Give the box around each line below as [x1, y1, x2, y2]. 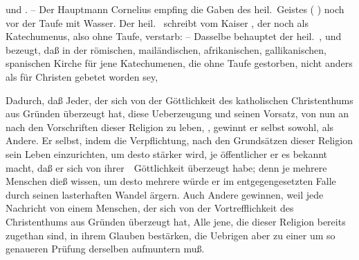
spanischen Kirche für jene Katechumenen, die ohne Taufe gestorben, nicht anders [6, 56, 353, 70]
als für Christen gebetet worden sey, [6, 69, 158, 83]
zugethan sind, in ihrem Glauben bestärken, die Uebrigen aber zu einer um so [6, 228, 335, 242]
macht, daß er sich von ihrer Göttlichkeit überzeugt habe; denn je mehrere [6, 160, 327, 174]
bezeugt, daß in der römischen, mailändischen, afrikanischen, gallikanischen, [6, 42, 327, 57]
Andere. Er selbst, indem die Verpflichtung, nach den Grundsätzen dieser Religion [6, 133, 353, 148]
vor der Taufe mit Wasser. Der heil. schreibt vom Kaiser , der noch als [6, 15, 309, 30]
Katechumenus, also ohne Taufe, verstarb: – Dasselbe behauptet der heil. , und [6, 29, 342, 43]
